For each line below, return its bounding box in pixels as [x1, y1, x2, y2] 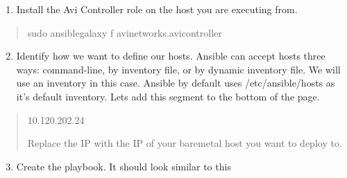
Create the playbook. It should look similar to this [16, 159, 231, 173]
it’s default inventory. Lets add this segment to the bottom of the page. [16, 89, 320, 103]
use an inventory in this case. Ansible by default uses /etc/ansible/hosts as [16, 75, 335, 90]
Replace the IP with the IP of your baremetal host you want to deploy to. [27, 136, 342, 150]
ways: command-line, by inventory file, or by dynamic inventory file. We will [16, 62, 341, 76]
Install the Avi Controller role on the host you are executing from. [16, 2, 298, 16]
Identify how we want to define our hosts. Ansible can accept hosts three [16, 48, 325, 63]
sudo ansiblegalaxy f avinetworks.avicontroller [27, 25, 222, 39]
